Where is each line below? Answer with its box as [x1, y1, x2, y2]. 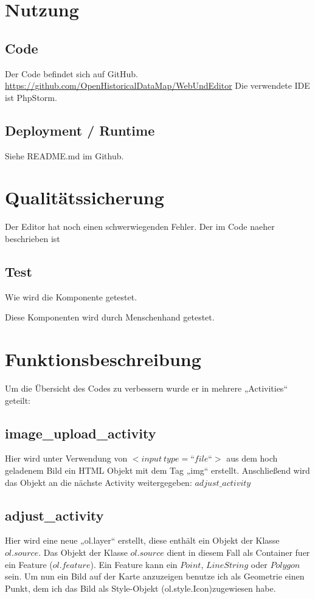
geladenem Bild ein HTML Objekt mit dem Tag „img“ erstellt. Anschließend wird [5, 463, 310, 476]
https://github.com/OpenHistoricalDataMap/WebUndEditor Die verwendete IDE [5, 79, 310, 92]
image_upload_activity [5, 423, 156, 442]
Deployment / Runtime [5, 120, 155, 139]
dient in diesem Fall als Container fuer [167, 545, 310, 558]
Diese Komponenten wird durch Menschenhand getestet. [5, 311, 215, 324]
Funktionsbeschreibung [5, 347, 201, 372]
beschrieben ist [5, 232, 60, 244]
